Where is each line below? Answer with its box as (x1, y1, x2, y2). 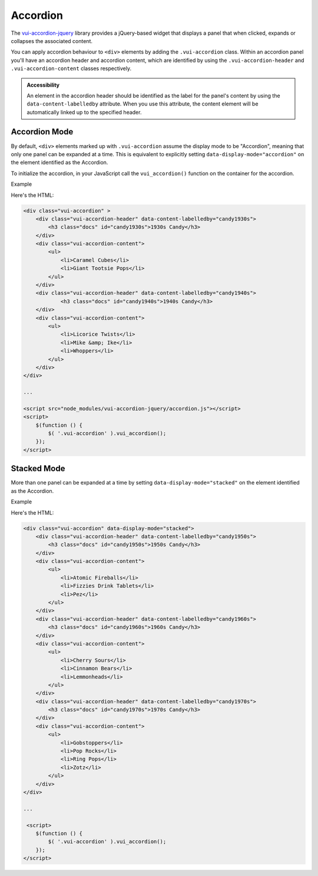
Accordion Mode (11, 127, 74, 137)
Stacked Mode (11, 463, 65, 474)
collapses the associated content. (11, 37, 92, 44)
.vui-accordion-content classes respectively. (11, 65, 132, 72)
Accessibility (26, 81, 60, 88)
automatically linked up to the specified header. (26, 108, 142, 116)
